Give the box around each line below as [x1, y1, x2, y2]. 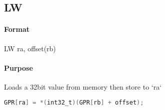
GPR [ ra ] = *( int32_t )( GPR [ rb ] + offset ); [4, 99, 144, 106]
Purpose [4, 62, 33, 73]
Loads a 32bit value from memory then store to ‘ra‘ [4, 81, 162, 92]
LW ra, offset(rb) [4, 43, 56, 53]
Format [4, 24, 29, 34]
